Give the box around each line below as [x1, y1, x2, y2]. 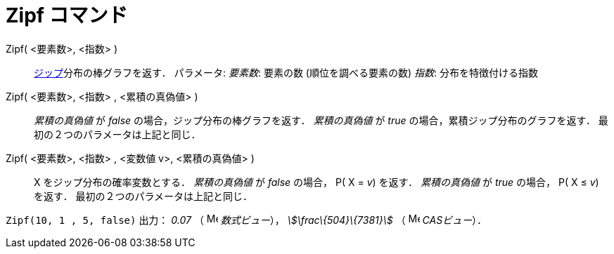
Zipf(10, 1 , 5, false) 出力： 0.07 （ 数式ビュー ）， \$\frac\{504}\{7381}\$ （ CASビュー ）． [6, 213, 487, 226]
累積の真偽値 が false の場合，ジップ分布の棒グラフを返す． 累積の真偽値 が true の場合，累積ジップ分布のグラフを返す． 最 [34, 114, 608, 126]
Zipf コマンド [6, 4, 128, 27]
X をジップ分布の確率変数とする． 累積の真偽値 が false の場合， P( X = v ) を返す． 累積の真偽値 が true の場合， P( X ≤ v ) [34, 175, 599, 188]
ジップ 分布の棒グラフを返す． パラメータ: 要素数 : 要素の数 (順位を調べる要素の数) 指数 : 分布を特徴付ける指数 [34, 66, 538, 79]
